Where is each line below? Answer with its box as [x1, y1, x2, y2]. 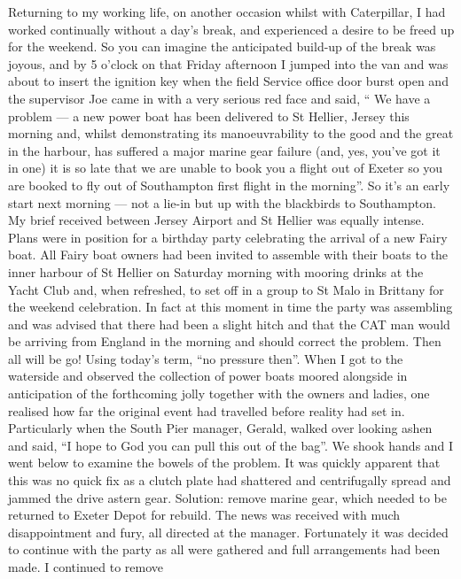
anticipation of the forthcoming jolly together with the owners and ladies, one [8, 384, 430, 403]
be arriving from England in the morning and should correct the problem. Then [8, 332, 441, 351]
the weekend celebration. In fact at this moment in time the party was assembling [8, 297, 453, 316]
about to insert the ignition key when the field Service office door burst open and [8, 72, 449, 90]
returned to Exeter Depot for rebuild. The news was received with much [8, 506, 401, 524]
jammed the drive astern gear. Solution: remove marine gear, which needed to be [8, 488, 447, 506]
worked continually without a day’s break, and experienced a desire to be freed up [8, 19, 455, 38]
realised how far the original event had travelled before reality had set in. [8, 401, 405, 420]
